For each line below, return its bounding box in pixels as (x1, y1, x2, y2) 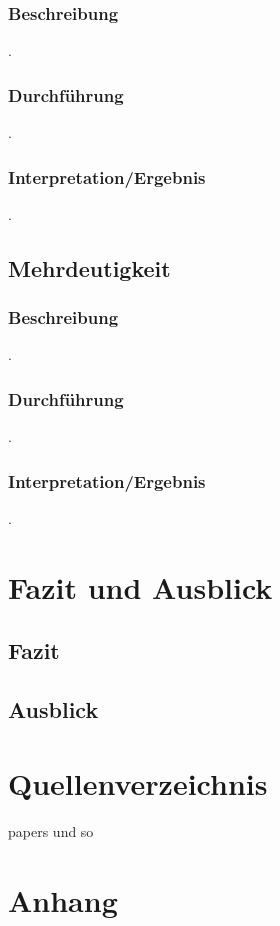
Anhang (8, 879, 118, 920)
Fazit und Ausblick (8, 566, 273, 607)
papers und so (8, 820, 94, 841)
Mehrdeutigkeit (8, 252, 171, 283)
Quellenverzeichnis (8, 762, 268, 803)
